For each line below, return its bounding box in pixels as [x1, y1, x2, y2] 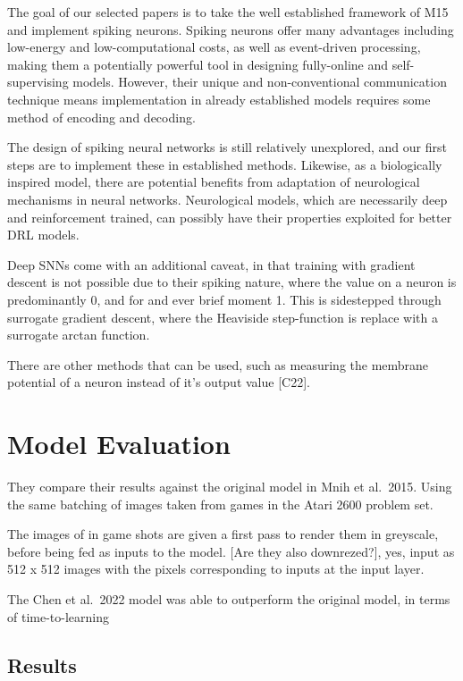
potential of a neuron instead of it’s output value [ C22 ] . [7, 373, 310, 391]
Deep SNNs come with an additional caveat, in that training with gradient [7, 255, 416, 273]
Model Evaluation [7, 425, 231, 462]
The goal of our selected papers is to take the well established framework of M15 [7, 3, 449, 21]
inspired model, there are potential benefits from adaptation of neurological [7, 172, 420, 191]
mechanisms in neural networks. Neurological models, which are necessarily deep [7, 189, 448, 208]
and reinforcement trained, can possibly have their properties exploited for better [7, 207, 452, 226]
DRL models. [7, 225, 80, 244]
